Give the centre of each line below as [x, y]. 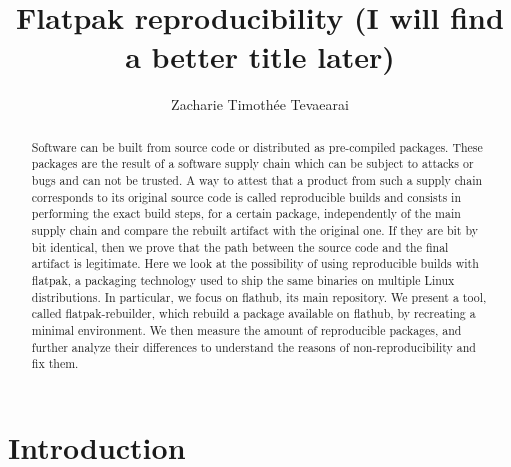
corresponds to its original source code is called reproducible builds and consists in [246, 196]
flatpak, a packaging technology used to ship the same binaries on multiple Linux [243, 279]
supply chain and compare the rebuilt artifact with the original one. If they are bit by [254, 229]
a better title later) [260, 56]
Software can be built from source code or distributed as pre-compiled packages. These [257, 146]
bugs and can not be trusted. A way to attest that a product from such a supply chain [257, 180]
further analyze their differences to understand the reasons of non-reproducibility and [253, 346]
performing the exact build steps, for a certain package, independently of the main [246, 213]
